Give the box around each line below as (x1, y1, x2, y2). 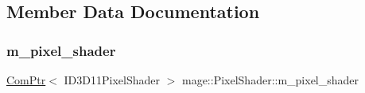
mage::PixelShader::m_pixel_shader (181, 72, 359, 87)
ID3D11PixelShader (64, 72, 160, 87)
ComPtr (6, 72, 46, 87)
